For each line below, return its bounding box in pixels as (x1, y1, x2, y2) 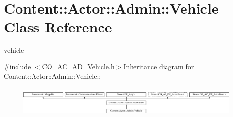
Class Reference (4, 17, 112, 37)
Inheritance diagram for (123, 61, 194, 71)
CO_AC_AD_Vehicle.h (42, 61, 115, 71)
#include (4, 61, 31, 71)
